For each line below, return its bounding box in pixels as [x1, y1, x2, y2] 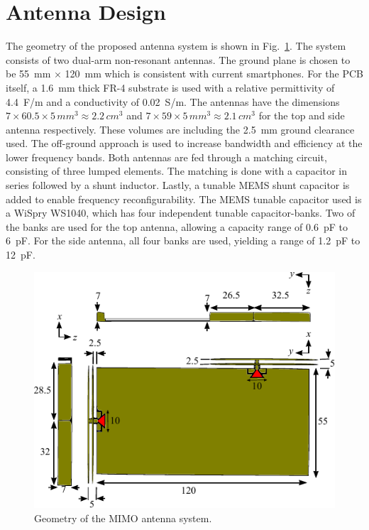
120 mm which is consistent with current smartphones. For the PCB [65, 66, 363, 81]
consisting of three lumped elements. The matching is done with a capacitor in [6, 163, 348, 178]
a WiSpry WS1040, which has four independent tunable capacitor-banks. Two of [6, 205, 356, 220]
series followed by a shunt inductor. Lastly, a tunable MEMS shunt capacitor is [6, 178, 350, 193]
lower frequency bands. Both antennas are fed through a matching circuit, [6, 149, 327, 164]
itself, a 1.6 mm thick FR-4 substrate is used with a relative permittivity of [6, 80, 335, 94]
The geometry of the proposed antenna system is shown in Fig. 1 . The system [6, 38, 346, 53]
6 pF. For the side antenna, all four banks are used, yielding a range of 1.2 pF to [6, 233, 360, 248]
